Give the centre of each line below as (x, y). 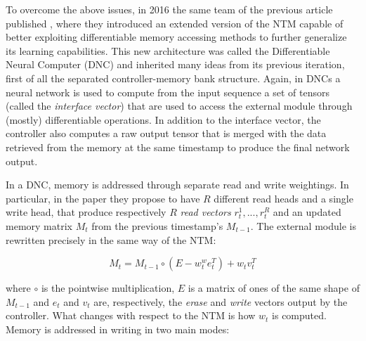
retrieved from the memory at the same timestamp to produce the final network (178, 147)
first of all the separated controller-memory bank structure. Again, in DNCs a (173, 78)
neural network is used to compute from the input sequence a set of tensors (168, 92)
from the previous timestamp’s (157, 225)
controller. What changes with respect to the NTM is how (131, 315)
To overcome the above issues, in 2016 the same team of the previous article (169, 9)
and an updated (307, 212)
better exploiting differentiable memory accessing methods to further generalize (176, 37)
